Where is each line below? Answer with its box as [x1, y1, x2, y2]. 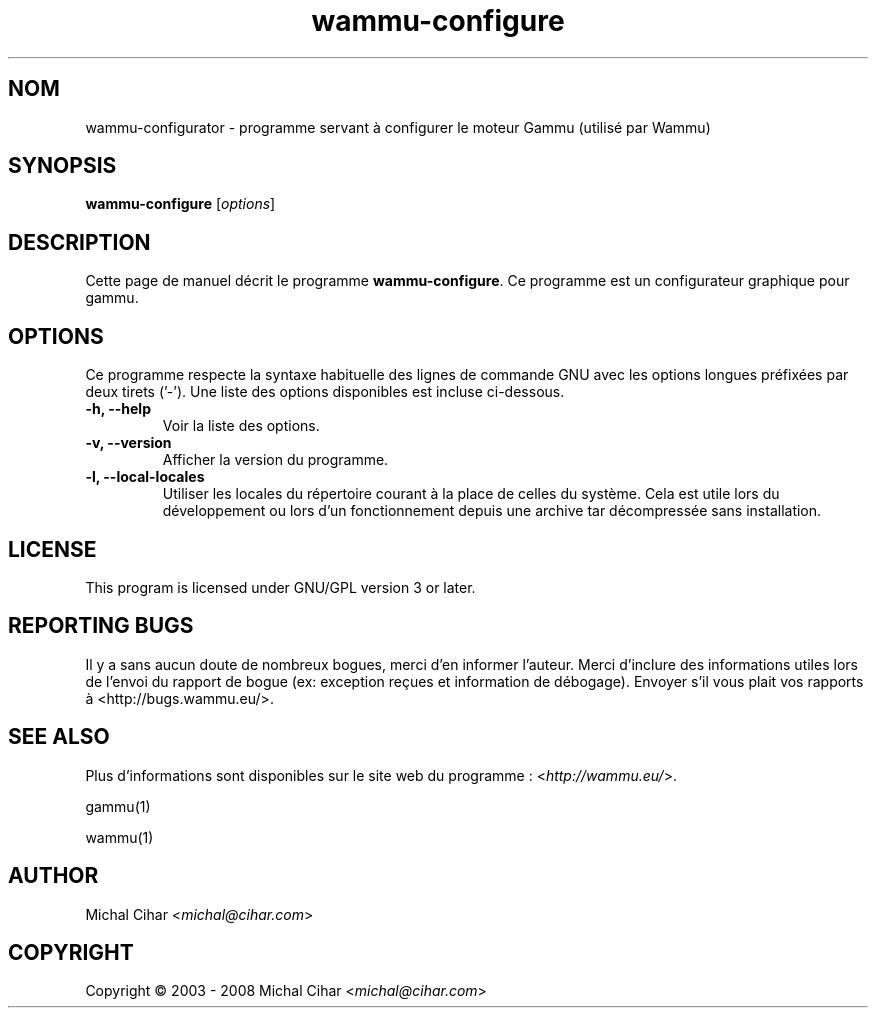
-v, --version [85, 434, 172, 452]
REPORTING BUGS [8, 613, 194, 639]
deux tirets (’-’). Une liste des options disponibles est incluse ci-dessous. [85, 383, 565, 401]
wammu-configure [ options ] [85, 195, 276, 213]
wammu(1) [85, 828, 154, 846]
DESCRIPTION [8, 229, 151, 255]
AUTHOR [8, 863, 99, 889]
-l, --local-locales [85, 468, 205, 486]
